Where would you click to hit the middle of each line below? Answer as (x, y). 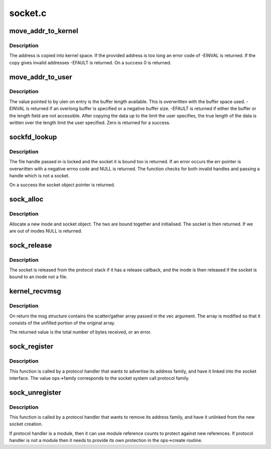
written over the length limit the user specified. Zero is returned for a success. (90, 123)
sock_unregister (35, 392)
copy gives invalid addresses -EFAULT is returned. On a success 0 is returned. (90, 62)
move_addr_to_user (41, 77)
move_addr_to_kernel (44, 31)
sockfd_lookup (33, 137)
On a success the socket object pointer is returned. (62, 185)
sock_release (31, 245)
